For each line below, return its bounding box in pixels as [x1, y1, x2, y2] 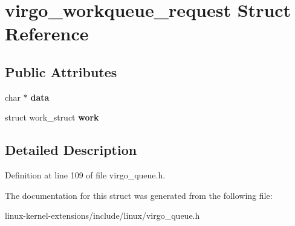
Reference [5, 21, 89, 46]
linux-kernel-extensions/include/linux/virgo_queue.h [5, 209, 200, 222]
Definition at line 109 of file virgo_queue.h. [5, 169, 166, 181]
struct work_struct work [5, 111, 99, 124]
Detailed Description [5, 140, 137, 159]
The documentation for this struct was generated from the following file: [5, 189, 273, 201]
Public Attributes [5, 62, 117, 81]
